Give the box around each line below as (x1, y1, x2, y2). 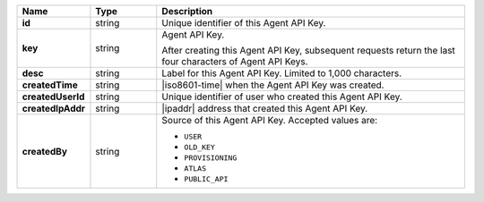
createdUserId (22, 90, 85, 103)
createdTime (22, 79, 78, 91)
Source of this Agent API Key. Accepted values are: (161, 114, 378, 126)
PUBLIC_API (184, 174, 229, 183)
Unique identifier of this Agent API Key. (161, 17, 326, 29)
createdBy (22, 145, 67, 157)
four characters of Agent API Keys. (161, 55, 308, 67)
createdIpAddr (22, 103, 85, 114)
